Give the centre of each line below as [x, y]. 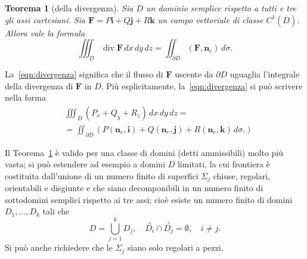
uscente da [194, 74]
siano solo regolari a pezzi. [175, 247]
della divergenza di [39, 85]
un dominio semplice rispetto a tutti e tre [221, 8]
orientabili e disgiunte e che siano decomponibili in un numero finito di [134, 188]
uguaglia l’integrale [265, 74]
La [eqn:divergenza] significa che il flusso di [84, 74]
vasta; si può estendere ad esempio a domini [85, 164]
